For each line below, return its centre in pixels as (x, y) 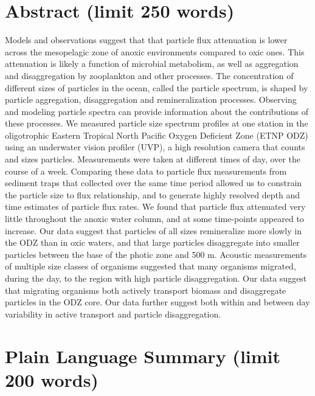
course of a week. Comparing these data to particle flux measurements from (146, 171)
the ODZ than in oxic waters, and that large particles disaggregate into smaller (152, 242)
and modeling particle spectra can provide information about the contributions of (157, 111)
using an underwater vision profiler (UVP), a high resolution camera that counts (155, 147)
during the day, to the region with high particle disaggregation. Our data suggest (156, 278)
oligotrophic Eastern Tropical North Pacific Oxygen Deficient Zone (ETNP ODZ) (157, 135)
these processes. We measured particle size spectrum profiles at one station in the (157, 123)
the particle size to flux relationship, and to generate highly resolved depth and (152, 194)
